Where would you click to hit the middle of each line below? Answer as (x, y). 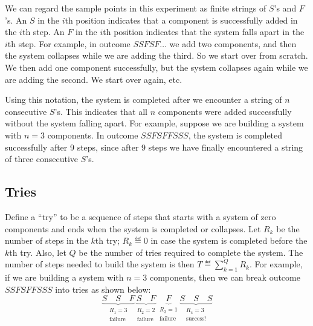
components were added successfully (225, 111)
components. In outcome (93, 135)
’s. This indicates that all (101, 111)
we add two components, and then (233, 43)
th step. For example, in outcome (69, 43)
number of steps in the (47, 240)
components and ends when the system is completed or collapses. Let (133, 228)
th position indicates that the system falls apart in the (204, 32)
